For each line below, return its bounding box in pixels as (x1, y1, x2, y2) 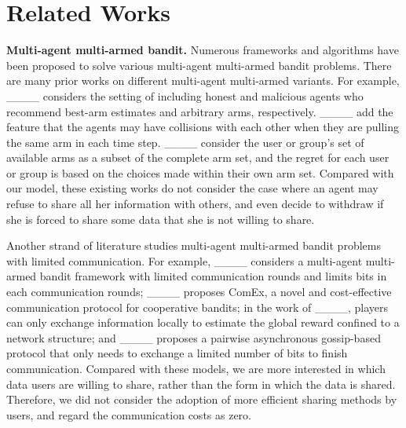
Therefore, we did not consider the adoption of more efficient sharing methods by (6, 391, 397, 408)
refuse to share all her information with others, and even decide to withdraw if (6, 196, 384, 212)
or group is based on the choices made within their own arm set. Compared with (6, 164, 394, 181)
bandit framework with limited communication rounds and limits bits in (39, 268, 387, 284)
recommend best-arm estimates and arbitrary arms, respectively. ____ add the (6, 103, 393, 119)
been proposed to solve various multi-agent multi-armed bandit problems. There (6, 57, 392, 73)
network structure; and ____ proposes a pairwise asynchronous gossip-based (6, 329, 381, 346)
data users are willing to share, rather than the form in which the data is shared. (6, 375, 396, 392)
